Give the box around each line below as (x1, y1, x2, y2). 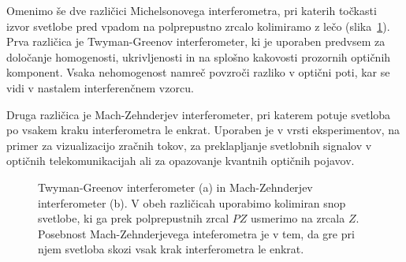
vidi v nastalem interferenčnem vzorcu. (6, 79, 194, 95)
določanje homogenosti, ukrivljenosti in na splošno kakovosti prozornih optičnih (6, 48, 391, 65)
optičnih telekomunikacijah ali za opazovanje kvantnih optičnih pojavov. (6, 152, 355, 169)
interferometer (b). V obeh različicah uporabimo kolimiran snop (38, 194, 346, 211)
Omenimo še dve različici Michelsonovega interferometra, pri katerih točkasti (6, 2, 377, 18)
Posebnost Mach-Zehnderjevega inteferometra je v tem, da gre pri (38, 225, 355, 241)
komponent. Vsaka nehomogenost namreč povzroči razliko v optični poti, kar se (6, 64, 390, 80)
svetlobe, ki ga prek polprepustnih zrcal (38, 210, 229, 226)
